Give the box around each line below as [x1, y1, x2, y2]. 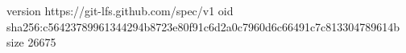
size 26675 [6, 34, 56, 51]
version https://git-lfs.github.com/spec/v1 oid [6, 2, 234, 18]
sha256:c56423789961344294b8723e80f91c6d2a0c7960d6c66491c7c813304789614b [6, 18, 400, 35]
